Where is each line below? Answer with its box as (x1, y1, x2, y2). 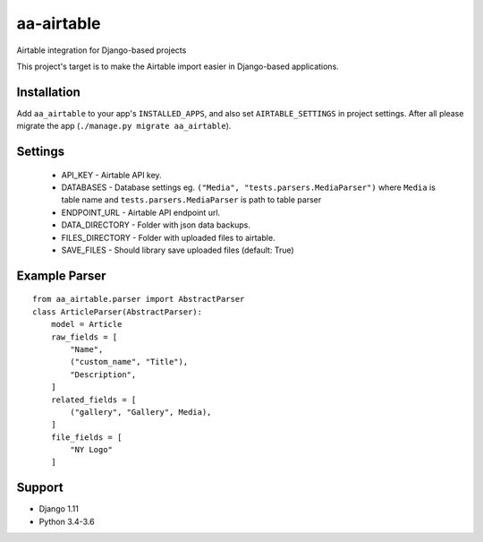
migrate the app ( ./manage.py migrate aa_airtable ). (16, 121, 232, 132)
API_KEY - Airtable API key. (61, 169, 162, 180)
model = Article (50, 319, 123, 330)
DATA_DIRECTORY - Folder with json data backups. (61, 219, 250, 230)
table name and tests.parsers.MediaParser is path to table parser (61, 194, 322, 205)
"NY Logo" (70, 444, 114, 455)
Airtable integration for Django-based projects (16, 45, 187, 56)
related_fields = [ (50, 394, 137, 405)
